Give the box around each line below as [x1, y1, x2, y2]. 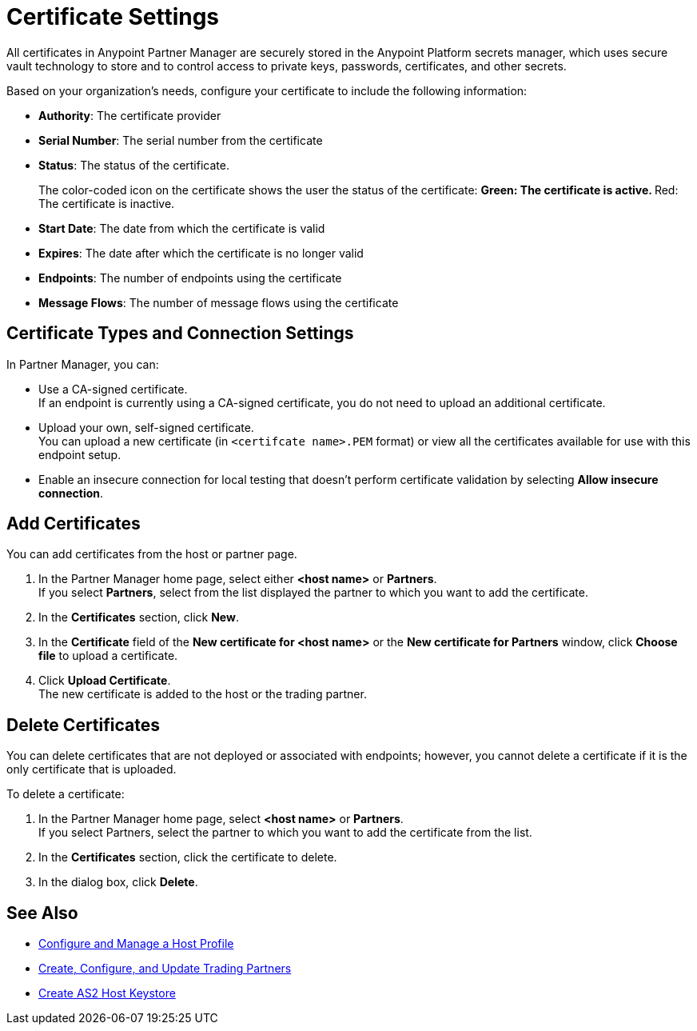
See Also [6, 902, 78, 923]
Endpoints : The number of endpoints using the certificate [38, 270, 342, 285]
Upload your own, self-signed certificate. [38, 420, 254, 434]
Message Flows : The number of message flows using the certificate [38, 295, 399, 310]
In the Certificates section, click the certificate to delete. [38, 850, 337, 865]
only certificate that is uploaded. [6, 762, 177, 777]
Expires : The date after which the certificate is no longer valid [38, 246, 364, 260]
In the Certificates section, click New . [38, 610, 239, 625]
